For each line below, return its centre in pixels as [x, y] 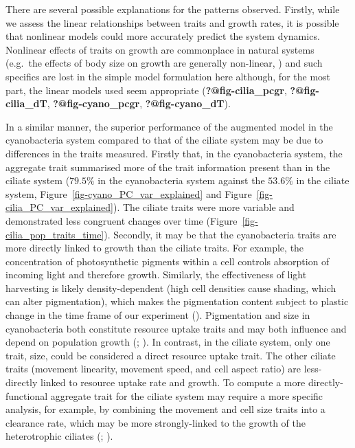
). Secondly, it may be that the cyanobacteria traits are [220, 234]
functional [27, 395]
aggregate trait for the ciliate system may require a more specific [187, 395]
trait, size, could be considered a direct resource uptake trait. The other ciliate [171, 355]
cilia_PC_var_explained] [59, 207]
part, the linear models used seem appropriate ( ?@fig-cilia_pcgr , [146, 90]
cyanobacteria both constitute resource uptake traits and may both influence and [176, 328]
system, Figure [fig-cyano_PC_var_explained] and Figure [129, 193]
